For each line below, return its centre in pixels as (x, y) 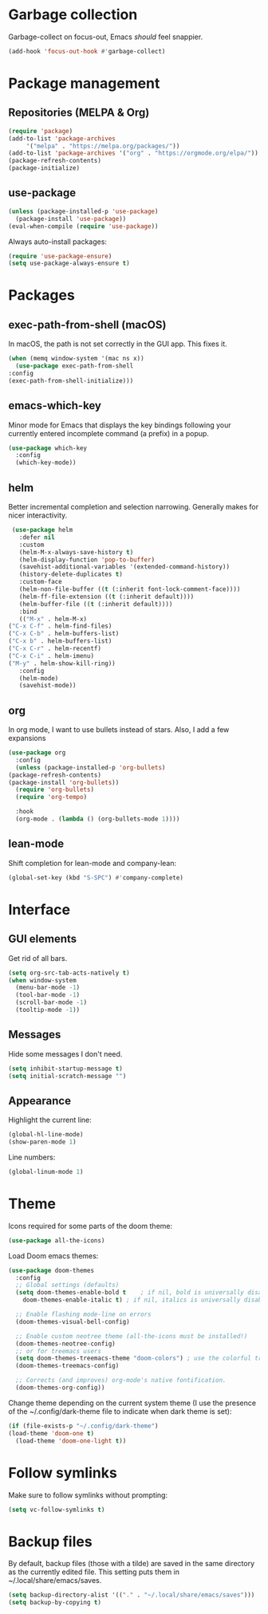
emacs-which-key (55, 405)
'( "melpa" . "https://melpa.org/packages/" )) (103, 146)
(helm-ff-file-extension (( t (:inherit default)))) (106, 596)
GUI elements (43, 939)
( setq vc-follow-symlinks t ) (57, 1510)
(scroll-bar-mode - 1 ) (51, 1002)
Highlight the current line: (50, 1120)
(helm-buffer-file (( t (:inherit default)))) (96, 604)
